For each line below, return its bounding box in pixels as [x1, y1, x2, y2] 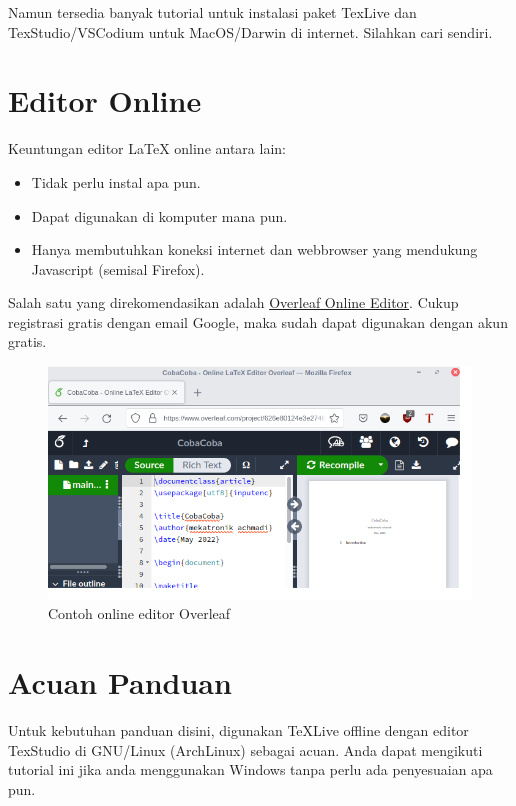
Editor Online [8, 80, 202, 121]
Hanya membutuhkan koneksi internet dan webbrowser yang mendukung [31, 239, 478, 260]
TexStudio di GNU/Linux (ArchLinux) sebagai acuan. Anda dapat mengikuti [8, 739, 483, 760]
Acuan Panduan [8, 662, 232, 703]
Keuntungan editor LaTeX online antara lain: [8, 138, 286, 159]
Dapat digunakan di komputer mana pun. [31, 205, 288, 226]
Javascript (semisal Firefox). [31, 258, 205, 279]
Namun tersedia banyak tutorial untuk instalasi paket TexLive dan [8, 2, 417, 22]
